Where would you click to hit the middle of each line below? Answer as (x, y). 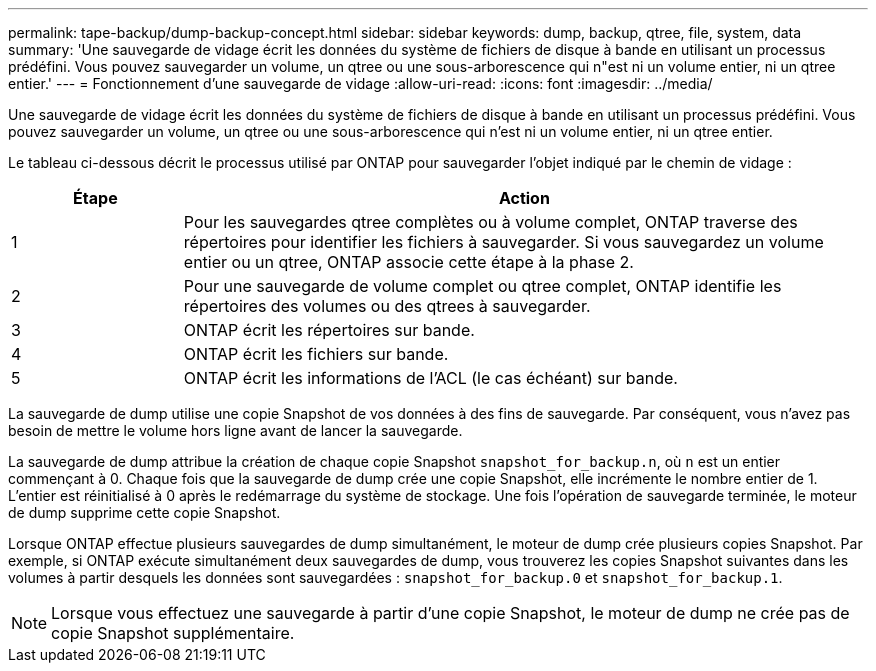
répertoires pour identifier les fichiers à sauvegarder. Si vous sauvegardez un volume (503, 242)
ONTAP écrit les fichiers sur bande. (316, 354)
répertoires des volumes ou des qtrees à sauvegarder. (387, 306)
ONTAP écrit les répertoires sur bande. (329, 330)
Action (524, 198)
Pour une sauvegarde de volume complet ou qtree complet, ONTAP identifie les (482, 286)
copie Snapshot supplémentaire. (173, 633)
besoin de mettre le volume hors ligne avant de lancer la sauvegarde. (235, 430)
